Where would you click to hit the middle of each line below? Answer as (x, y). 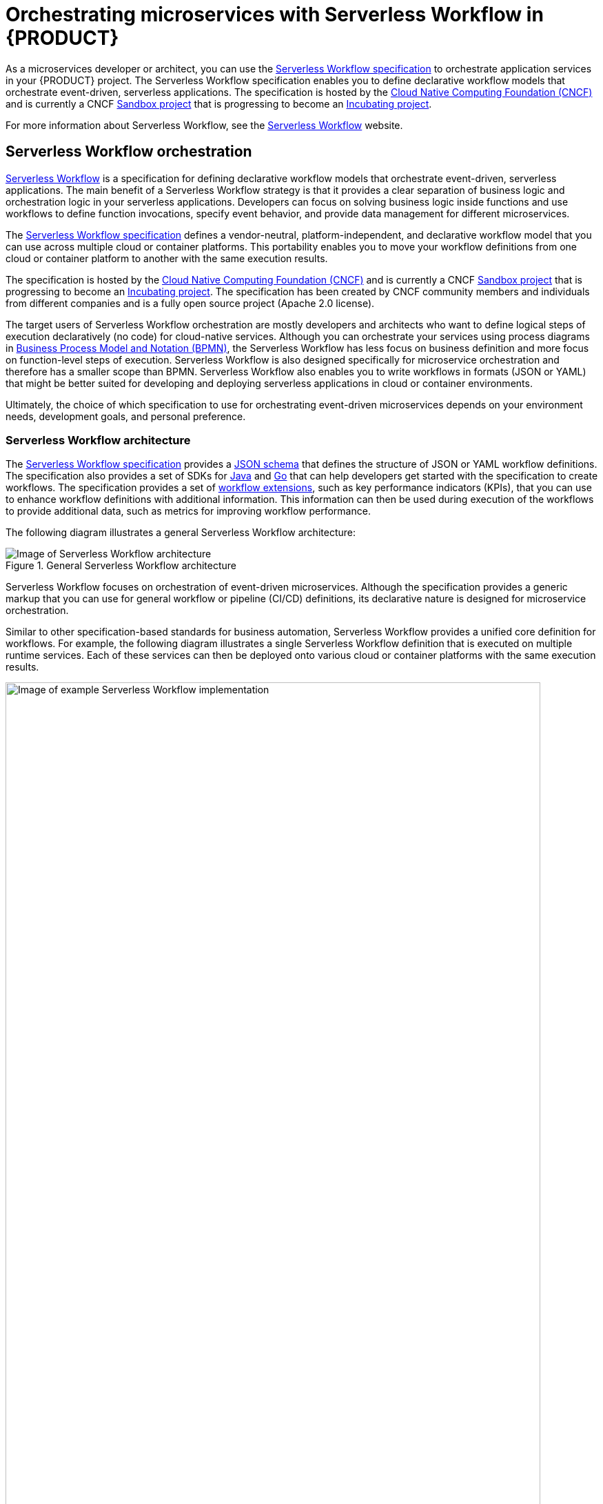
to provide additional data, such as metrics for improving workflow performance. (188, 511)
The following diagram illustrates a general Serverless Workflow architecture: (181, 533)
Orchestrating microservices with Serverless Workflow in (275, 14)
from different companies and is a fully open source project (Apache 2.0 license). (190, 303)
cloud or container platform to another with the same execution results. (167, 258)
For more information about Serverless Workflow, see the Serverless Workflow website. (204, 125)
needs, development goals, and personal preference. (126, 416)
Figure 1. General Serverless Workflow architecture (121, 566)
